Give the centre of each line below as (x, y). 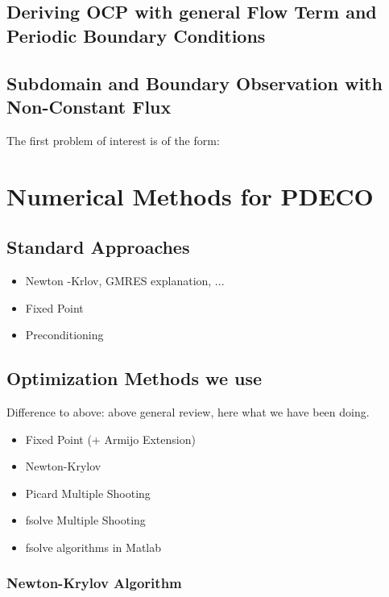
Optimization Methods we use (134, 378)
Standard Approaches (98, 247)
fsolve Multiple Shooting (85, 520)
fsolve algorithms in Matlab (93, 547)
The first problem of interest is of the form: (113, 140)
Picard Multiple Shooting (88, 493)
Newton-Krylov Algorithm (94, 583)
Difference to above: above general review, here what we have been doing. (188, 411)
